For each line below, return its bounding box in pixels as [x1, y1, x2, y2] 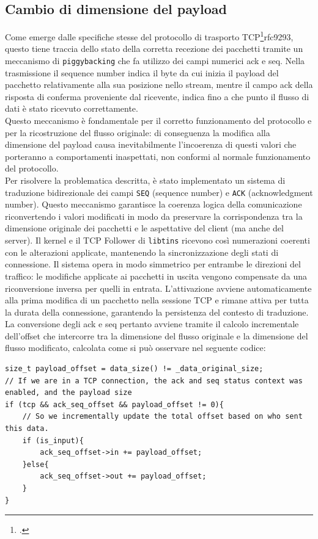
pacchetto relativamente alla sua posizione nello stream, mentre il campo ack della [5, 78, 313, 91]
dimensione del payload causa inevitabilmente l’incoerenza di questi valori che [5, 138, 297, 151]
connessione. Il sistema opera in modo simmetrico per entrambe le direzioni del [5, 258, 301, 270]
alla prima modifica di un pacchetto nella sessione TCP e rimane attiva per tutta [5, 294, 309, 306]
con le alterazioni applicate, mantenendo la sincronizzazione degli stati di [5, 245, 279, 258]
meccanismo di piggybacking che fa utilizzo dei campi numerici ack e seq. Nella [5, 54, 305, 67]
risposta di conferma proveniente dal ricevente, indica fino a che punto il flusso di [5, 90, 309, 103]
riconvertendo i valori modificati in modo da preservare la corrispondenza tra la [5, 209, 303, 222]
